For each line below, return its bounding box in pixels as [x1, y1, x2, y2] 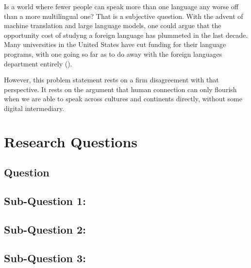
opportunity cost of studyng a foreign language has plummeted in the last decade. [4, 30, 248, 40]
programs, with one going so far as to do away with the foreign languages [4, 48, 222, 59]
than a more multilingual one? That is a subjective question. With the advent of [4, 11, 243, 21]
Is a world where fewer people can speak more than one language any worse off [4, 1, 238, 11]
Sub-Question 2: [4, 221, 86, 236]
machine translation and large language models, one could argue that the [4, 20, 221, 31]
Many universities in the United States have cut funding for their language [4, 39, 226, 49]
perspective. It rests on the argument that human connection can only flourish [4, 84, 237, 94]
